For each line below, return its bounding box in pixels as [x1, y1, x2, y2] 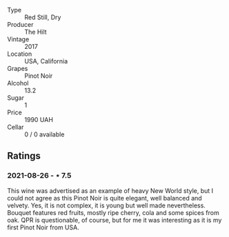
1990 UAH [24, 116, 54, 123]
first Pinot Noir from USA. [7, 223, 79, 231]
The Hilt [24, 28, 47, 36]
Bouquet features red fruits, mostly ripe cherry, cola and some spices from [7, 208, 219, 216]
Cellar [7, 123, 24, 131]
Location [7, 50, 32, 58]
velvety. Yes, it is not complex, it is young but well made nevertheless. [7, 201, 206, 209]
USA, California [24, 57, 68, 65]
